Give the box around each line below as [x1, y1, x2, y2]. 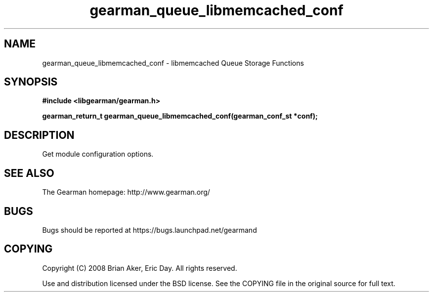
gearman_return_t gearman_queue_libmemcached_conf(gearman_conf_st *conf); [42, 112, 318, 121]
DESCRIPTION [4, 128, 75, 141]
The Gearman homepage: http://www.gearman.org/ [42, 188, 210, 197]
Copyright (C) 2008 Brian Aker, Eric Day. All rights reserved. [42, 263, 237, 272]
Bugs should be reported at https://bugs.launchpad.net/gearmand [42, 225, 257, 234]
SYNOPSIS [4, 76, 58, 88]
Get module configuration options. [42, 150, 154, 159]
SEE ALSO [4, 167, 54, 179]
